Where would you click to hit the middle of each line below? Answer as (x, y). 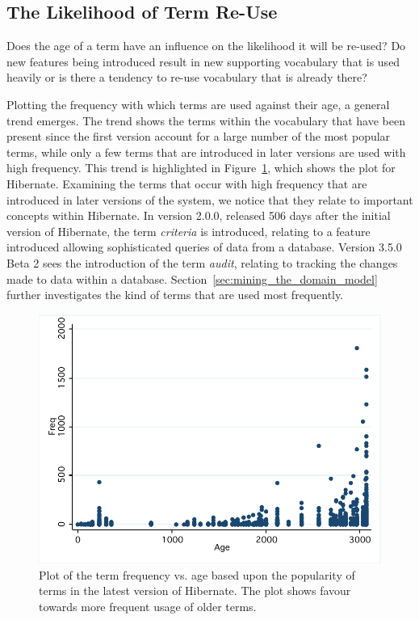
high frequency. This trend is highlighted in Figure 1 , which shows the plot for (201, 168)
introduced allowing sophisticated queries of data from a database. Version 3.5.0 (204, 247)
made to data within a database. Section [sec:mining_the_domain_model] (192, 278)
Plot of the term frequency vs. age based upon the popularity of (197, 574)
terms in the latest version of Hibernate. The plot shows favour (195, 590)
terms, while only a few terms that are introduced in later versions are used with (206, 152)
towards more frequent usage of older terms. (148, 606)
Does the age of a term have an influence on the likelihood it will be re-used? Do (206, 46)
